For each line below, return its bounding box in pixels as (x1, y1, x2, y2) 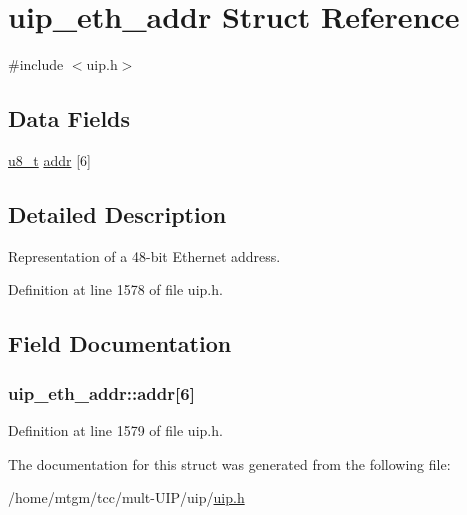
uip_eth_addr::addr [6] (8, 380, 195, 405)
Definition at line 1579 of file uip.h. (8, 419, 223, 440)
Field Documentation (8, 328, 232, 359)
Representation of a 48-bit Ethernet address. (8, 245, 281, 266)
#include (8, 54, 64, 75)
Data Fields (8, 103, 131, 134)
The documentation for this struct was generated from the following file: (8, 453, 451, 474)
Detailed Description (8, 198, 227, 229)
